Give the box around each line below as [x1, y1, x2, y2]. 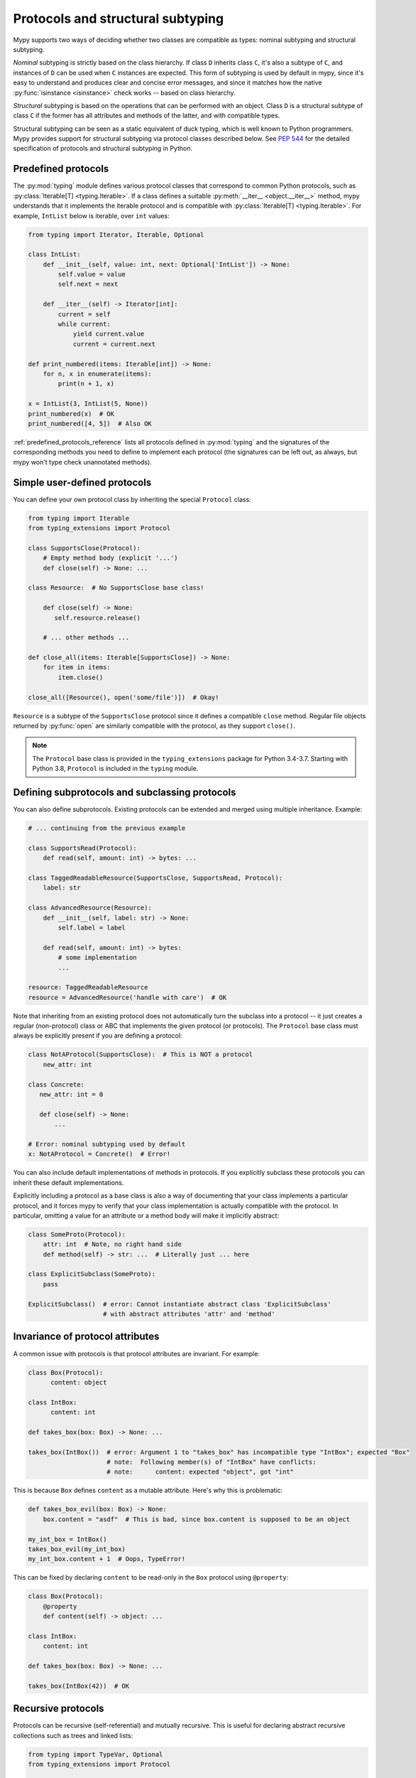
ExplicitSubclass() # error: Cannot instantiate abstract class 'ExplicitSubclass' [28, 1300, 332, 1308]
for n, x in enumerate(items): [43, 370, 152, 378]
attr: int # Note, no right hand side [43, 1240, 182, 1248]
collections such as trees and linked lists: [13, 1731, 133, 1740]
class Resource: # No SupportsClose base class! [28, 584, 204, 592]
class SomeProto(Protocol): [28, 1230, 126, 1238]
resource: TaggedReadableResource [28, 984, 148, 991]
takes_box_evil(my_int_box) [28, 1545, 126, 1553]
